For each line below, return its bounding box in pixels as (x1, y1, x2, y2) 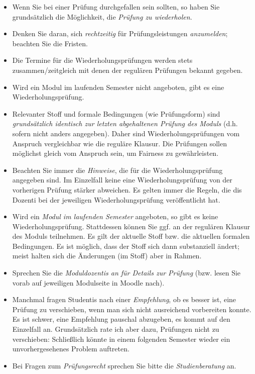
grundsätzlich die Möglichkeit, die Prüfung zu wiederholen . (12, 11, 192, 22)
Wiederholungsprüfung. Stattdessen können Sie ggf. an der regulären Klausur (12, 221, 250, 231)
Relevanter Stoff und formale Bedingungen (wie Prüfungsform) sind (12, 108, 220, 119)
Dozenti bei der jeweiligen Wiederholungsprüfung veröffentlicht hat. (12, 194, 220, 205)
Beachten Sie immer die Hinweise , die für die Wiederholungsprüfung (12, 164, 223, 175)
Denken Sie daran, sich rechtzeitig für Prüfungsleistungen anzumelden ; (12, 28, 228, 39)
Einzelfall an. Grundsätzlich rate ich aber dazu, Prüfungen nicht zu (12, 324, 219, 334)
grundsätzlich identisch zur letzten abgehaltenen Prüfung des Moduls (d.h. (12, 118, 238, 129)
